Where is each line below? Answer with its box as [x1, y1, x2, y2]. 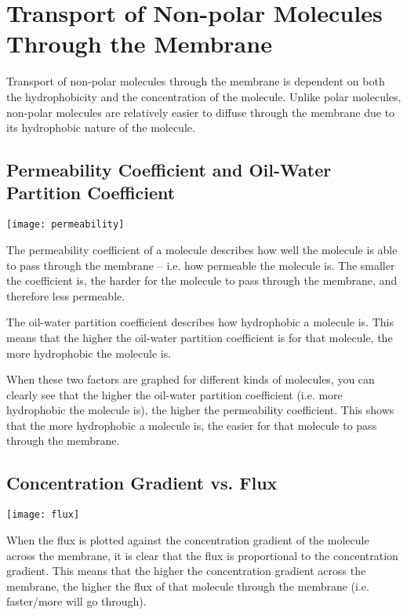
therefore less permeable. [6, 287, 125, 304]
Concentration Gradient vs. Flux [6, 471, 278, 495]
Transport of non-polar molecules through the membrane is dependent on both [6, 73, 385, 89]
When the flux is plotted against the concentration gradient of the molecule [6, 531, 369, 548]
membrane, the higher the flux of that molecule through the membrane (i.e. [6, 577, 369, 594]
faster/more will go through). [6, 593, 147, 610]
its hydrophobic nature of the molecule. [6, 119, 195, 136]
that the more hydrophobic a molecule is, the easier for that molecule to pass [6, 417, 377, 433]
